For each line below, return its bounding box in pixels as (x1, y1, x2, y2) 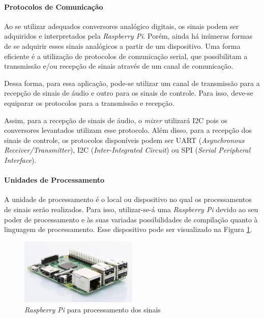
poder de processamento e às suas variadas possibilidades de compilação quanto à (4, 214, 258, 224)
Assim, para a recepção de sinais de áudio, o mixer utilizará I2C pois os (4, 114, 227, 125)
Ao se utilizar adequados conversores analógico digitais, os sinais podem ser (4, 20, 239, 31)
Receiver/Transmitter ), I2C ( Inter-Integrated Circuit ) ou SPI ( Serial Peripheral (4, 144, 251, 155)
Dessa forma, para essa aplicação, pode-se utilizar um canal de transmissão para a (4, 77, 260, 88)
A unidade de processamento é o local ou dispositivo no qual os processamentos (4, 194, 252, 205)
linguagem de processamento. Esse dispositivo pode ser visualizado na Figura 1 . (4, 224, 252, 235)
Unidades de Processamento (4, 175, 105, 185)
